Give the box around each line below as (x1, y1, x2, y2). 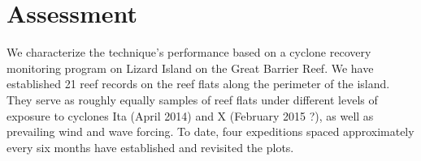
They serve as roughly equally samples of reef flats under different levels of (7, 91, 378, 108)
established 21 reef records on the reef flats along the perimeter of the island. (7, 75, 390, 92)
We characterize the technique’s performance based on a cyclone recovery (7, 44, 371, 61)
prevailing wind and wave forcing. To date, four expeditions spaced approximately (7, 123, 414, 140)
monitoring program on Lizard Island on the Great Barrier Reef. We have (7, 59, 374, 76)
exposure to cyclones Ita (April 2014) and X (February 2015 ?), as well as (7, 107, 374, 124)
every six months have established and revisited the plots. (7, 138, 294, 155)
